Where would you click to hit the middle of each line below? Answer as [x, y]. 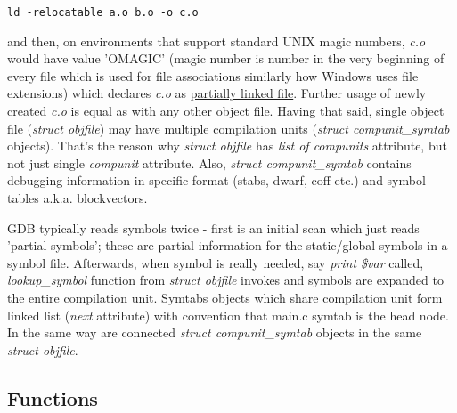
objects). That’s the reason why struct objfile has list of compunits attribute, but [227, 146]
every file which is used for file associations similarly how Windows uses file [213, 75]
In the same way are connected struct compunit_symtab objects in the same [215, 332]
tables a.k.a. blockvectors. [78, 198]
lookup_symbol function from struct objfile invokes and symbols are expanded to [225, 280]
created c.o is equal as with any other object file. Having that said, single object [226, 111]
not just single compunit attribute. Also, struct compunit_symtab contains [209, 162]
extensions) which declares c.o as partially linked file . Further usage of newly [217, 93]
